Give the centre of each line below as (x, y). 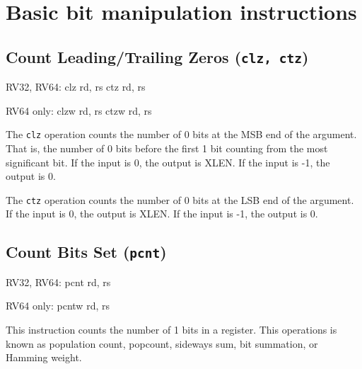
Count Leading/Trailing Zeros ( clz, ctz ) (157, 56)
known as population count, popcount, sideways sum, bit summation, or (162, 343)
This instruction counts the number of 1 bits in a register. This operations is (171, 329)
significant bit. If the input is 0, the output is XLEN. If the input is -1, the (168, 162)
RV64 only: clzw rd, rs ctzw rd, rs (79, 110)
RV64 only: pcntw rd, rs (58, 306)
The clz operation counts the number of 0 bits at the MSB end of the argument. (181, 134)
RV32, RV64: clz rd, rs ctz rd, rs (76, 87)
